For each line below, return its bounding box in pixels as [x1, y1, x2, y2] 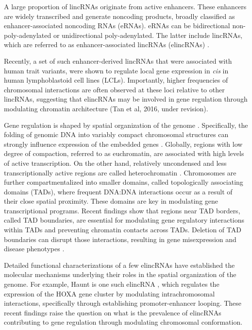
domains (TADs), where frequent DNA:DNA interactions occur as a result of [4, 186, 233, 196]
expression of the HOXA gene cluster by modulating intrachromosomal [4, 288, 215, 298]
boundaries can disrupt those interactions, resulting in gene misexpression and [4, 234, 236, 244]
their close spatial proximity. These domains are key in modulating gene [4, 196, 218, 206]
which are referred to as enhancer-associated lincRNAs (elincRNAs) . [4, 39, 209, 50]
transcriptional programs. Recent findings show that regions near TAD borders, [4, 205, 240, 215]
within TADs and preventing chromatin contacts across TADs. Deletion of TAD [4, 225, 241, 235]
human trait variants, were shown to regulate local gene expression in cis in [4, 65, 229, 75]
